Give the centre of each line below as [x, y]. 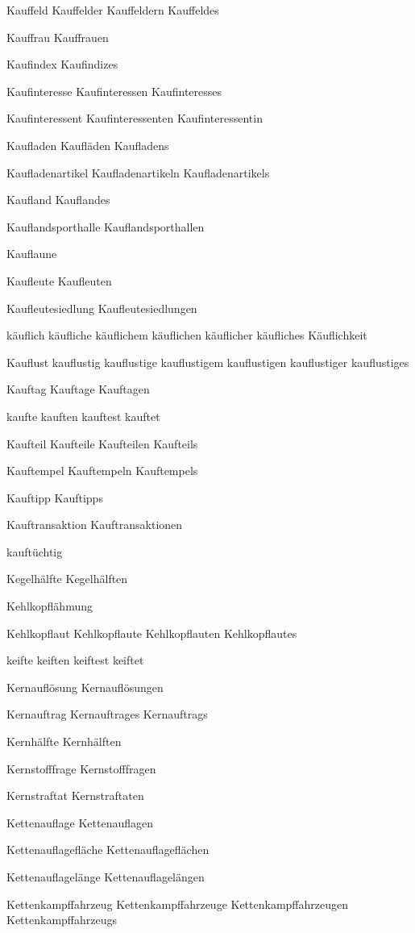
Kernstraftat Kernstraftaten [75, 796]
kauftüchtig [35, 551]
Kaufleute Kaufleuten [59, 280]
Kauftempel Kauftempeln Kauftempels [102, 471]
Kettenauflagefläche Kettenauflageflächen [108, 850]
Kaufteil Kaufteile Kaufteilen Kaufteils [102, 443]
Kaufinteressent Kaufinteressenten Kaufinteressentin [135, 118]
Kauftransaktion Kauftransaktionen [95, 525]
